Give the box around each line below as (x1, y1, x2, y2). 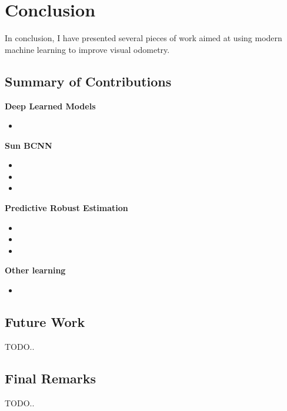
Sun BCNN (5, 139, 52, 151)
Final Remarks (5, 369, 96, 387)
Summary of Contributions (5, 72, 172, 90)
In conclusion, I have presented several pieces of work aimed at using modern (5, 32, 282, 44)
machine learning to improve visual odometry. (5, 43, 170, 55)
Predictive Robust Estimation (5, 202, 128, 214)
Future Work (5, 313, 85, 331)
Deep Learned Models (5, 99, 96, 112)
